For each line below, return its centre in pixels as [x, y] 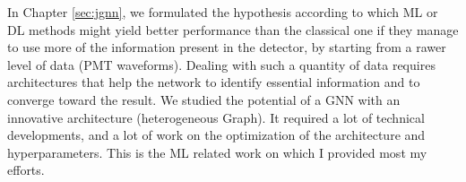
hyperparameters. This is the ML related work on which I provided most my [217, 152]
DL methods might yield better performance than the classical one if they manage [233, 29]
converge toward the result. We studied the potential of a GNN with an [204, 99]
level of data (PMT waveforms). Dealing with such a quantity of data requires [221, 64]
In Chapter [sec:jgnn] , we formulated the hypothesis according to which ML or [223, 12]
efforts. [26, 170]
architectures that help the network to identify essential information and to [214, 82]
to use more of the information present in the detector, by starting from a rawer [227, 47]
